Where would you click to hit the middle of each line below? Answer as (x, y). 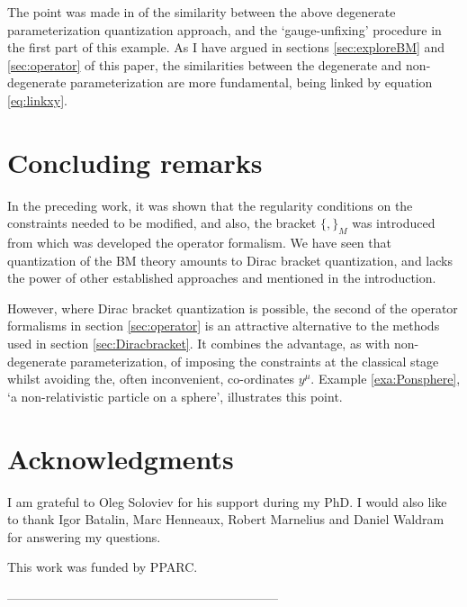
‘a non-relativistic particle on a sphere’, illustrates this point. (175, 396)
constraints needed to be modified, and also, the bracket (162, 223)
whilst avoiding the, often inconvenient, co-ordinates (151, 379)
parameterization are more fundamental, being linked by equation (251, 82)
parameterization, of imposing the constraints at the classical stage (255, 361)
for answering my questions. (84, 536)
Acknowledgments (121, 458)
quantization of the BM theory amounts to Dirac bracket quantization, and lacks (230, 260)
